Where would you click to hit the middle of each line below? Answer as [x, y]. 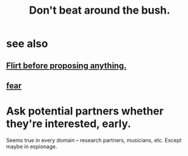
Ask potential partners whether [85, 111]
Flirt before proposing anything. [66, 66]
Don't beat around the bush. [100, 10]
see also [27, 44]
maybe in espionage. [32, 147]
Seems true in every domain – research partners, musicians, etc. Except [94, 140]
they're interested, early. [69, 124]
